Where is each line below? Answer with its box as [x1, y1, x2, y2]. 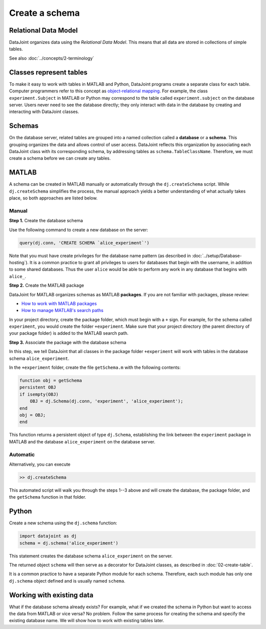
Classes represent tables [9, 68, 88, 77]
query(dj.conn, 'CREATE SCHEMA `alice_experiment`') [19, 240, 150, 245]
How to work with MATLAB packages [21, 300, 97, 306]
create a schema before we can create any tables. [9, 156, 111, 161]
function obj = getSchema [19, 378, 82, 384]
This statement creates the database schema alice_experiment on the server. [9, 553, 173, 559]
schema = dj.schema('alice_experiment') [19, 540, 118, 546]
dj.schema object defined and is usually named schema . [9, 578, 126, 584]
